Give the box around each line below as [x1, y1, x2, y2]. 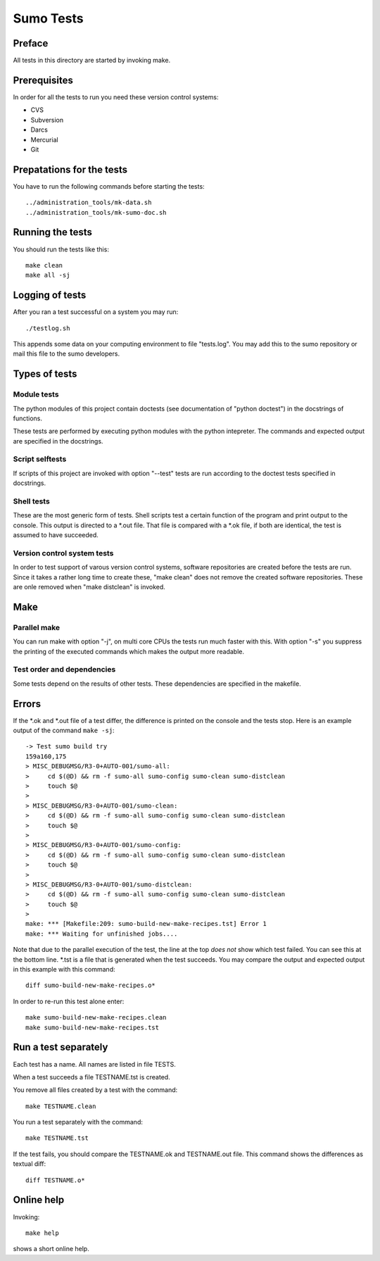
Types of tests [13, 368, 77, 380]
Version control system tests [13, 548, 114, 558]
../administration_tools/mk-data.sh [25, 199, 152, 207]
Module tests [13, 389, 59, 399]
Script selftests [13, 454, 67, 464]
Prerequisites [13, 74, 73, 86]
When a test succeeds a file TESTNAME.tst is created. [13, 1072, 170, 1081]
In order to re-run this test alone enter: [13, 997, 125, 1005]
